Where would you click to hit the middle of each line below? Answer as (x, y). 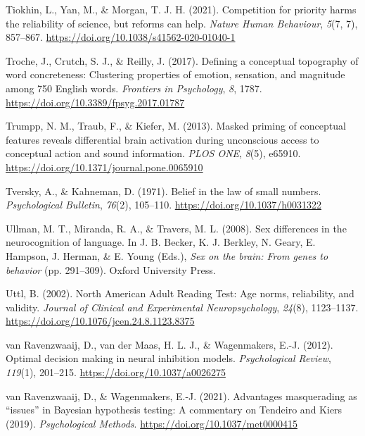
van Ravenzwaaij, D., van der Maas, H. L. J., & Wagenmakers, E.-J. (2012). (169, 344)
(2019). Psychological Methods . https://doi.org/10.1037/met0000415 (152, 423)
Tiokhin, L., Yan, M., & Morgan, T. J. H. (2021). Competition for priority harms (181, 9)
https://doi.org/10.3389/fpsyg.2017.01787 (95, 102)
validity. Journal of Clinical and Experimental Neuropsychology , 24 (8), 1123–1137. (182, 307)
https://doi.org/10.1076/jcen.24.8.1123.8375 (100, 321)
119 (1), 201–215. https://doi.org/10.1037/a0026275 (116, 372)
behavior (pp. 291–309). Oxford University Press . (111, 269)
